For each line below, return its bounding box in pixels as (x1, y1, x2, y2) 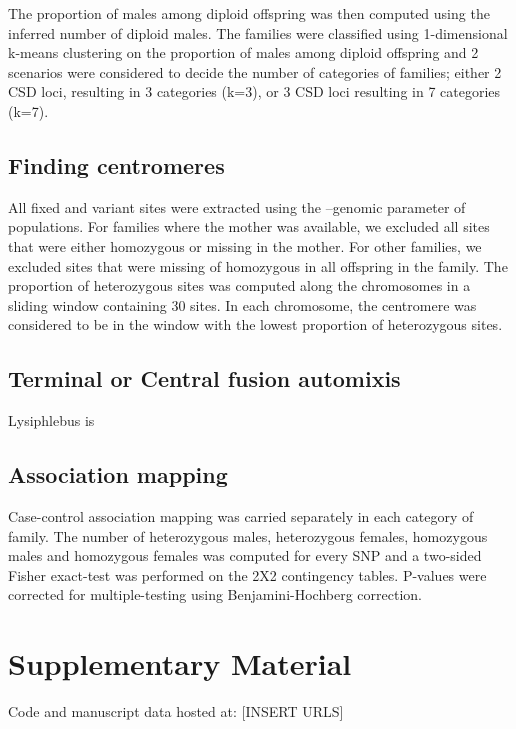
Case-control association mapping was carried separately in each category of (8, 505, 474, 526)
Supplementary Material (8, 643, 352, 684)
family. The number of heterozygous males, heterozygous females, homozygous (8, 525, 488, 546)
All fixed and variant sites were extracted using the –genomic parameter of (8, 196, 466, 217)
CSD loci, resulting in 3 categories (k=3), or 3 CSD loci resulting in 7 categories (8, 81, 501, 102)
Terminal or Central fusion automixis (8, 363, 401, 394)
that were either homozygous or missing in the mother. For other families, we (8, 235, 482, 256)
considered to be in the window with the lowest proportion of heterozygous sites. (8, 314, 503, 335)
